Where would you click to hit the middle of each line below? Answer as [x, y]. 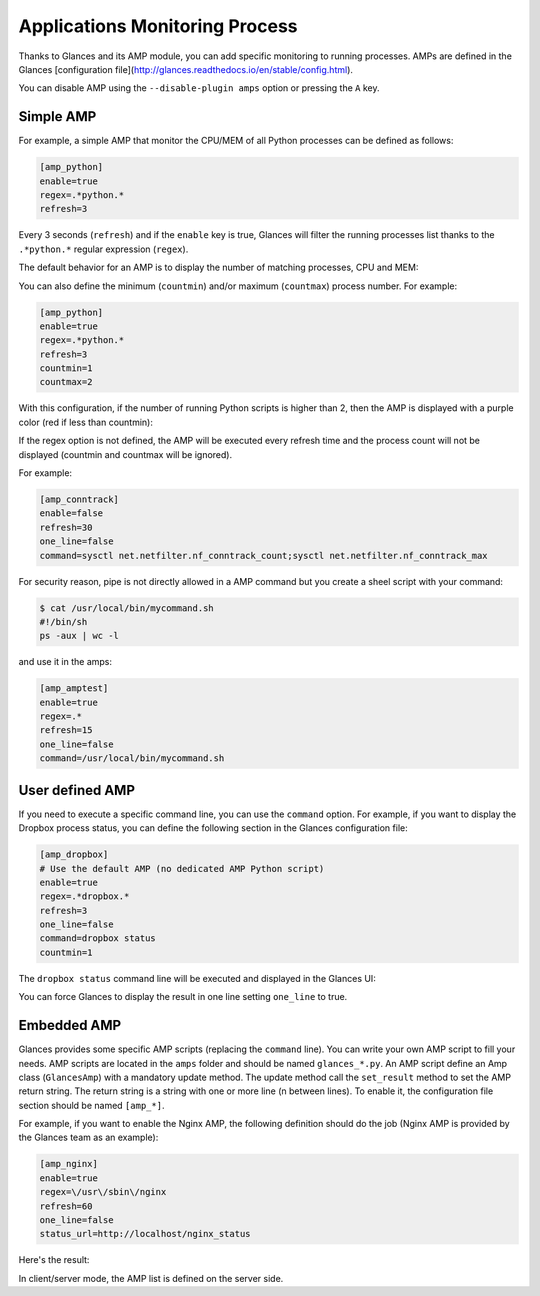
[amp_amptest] [74, 688]
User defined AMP [76, 790]
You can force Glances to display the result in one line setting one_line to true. [183, 997]
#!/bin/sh [63, 621]
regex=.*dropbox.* [84, 896]
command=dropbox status [98, 938]
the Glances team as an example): [88, 1137]
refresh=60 [66, 1206]
